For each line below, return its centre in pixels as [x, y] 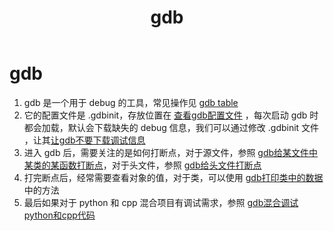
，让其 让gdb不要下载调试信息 [84, 140]
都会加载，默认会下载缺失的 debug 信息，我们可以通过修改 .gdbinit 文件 [171, 127]
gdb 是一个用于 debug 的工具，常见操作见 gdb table [131, 102]
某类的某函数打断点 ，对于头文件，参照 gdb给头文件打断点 [142, 165]
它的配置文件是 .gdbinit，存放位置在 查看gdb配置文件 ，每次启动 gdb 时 [171, 115]
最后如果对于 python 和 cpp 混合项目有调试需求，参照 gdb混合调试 [161, 202]
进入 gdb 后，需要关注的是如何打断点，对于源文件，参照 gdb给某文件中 [171, 152]
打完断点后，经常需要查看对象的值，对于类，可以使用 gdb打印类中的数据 [173, 177]
